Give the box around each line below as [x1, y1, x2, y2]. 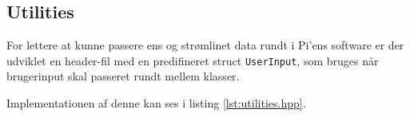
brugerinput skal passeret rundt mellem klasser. [6, 68, 240, 84]
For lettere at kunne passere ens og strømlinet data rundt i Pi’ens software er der [6, 37, 404, 53]
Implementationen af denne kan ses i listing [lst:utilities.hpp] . [6, 95, 306, 111]
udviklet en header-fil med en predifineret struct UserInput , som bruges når [6, 52, 379, 68]
